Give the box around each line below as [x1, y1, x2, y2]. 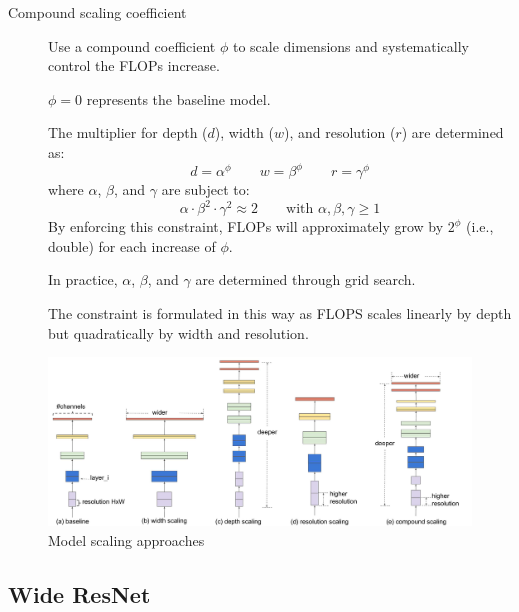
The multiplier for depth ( [48, 122, 208, 143]
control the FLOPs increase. [48, 55, 220, 76]
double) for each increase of [48, 235, 216, 256]
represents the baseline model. [86, 88, 271, 109]
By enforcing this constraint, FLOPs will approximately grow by [48, 216, 444, 237]
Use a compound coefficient [48, 35, 216, 56]
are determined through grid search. [195, 269, 416, 290]
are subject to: [161, 179, 250, 200]
